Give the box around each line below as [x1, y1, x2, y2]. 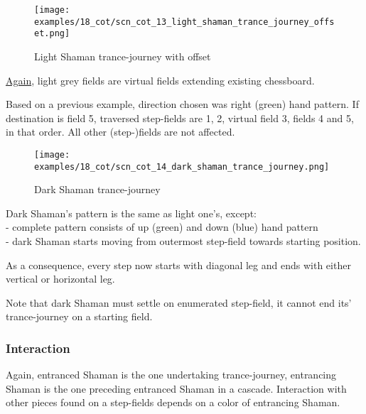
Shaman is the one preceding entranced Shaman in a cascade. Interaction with [6, 381, 347, 396]
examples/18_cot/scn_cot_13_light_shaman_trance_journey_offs [34, 16, 335, 27]
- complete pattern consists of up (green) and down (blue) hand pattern [6, 219, 318, 234]
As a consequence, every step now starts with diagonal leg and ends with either [6, 257, 351, 272]
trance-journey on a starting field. [6, 309, 153, 324]
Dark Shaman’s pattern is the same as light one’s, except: [6, 205, 257, 220]
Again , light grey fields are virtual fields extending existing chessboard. [6, 72, 315, 87]
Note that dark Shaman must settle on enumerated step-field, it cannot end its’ [6, 295, 352, 310]
